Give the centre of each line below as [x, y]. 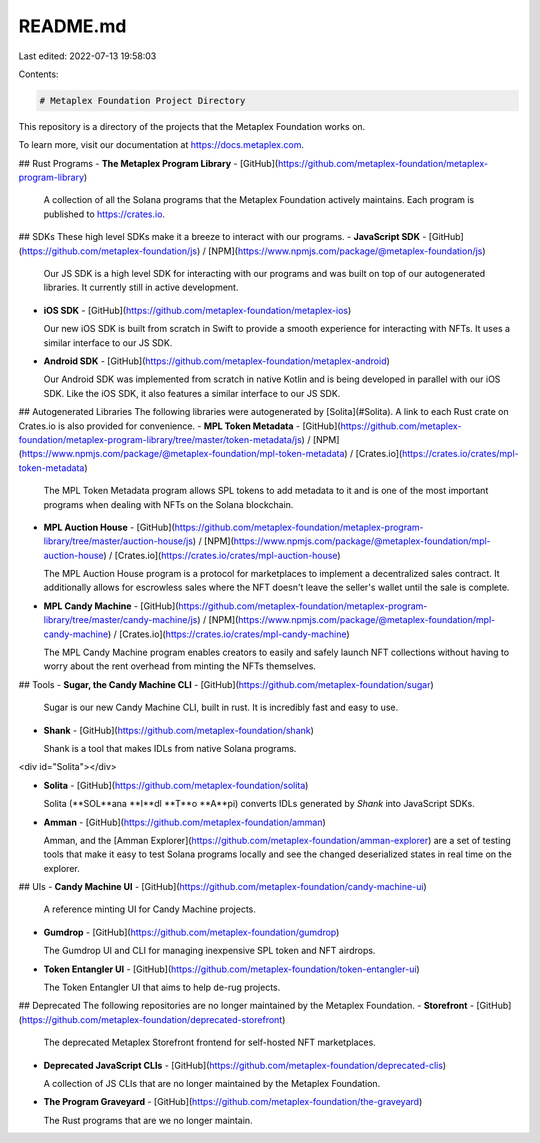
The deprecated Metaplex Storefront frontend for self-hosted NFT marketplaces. [210, 1042]
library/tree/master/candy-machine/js [120, 620]
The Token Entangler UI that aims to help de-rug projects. [162, 987]
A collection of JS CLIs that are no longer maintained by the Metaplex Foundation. [212, 1083]
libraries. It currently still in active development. [141, 287]
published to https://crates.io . [104, 214]
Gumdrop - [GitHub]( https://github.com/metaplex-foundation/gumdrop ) [191, 932]
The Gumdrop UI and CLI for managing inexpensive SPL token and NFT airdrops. [209, 951]
